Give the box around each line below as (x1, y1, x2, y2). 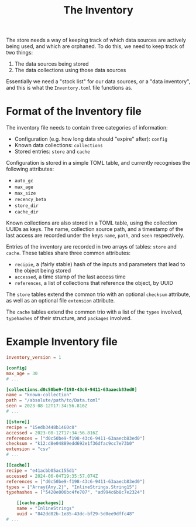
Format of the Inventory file (6, 105, 142, 118)
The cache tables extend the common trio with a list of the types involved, (6, 308, 183, 315)
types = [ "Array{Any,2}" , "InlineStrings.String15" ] (6, 484, 137, 490)
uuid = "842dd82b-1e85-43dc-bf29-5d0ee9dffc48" (16, 511, 135, 517)
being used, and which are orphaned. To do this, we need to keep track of (6, 43, 184, 50)
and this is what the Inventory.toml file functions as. (6, 84, 133, 91)
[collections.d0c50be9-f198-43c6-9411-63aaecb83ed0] (6, 386, 137, 393)
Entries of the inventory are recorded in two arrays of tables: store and (6, 243, 177, 250)
